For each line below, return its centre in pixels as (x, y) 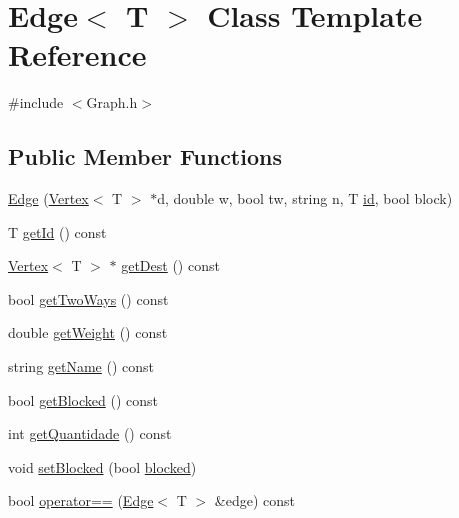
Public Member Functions (145, 156)
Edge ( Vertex (48, 198)
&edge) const (254, 500)
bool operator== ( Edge (81, 500)
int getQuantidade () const (90, 433)
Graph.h (112, 102)
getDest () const (170, 265)
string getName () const (81, 366)
